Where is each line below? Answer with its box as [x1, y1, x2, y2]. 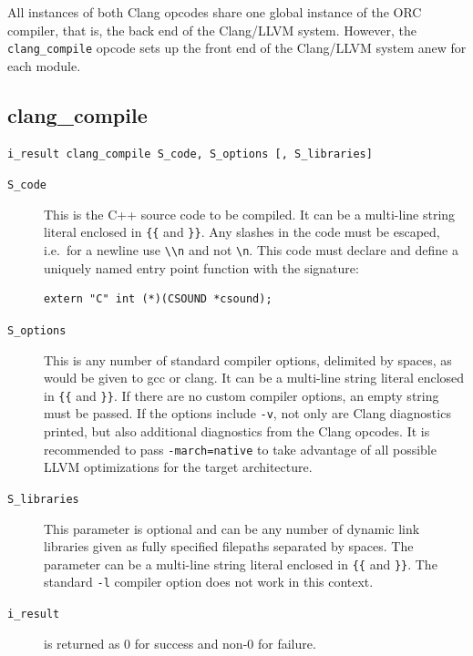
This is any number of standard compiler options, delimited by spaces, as [44, 350, 452, 369]
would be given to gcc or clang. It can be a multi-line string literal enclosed [44, 368, 465, 387]
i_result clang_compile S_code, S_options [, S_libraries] [7, 147, 373, 160]
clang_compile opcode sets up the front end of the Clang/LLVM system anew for [7, 38, 467, 57]
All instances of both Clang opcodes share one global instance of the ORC [7, 3, 422, 21]
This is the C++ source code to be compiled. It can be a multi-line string [44, 204, 456, 223]
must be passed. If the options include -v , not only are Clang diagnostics [44, 404, 451, 423]
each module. [7, 56, 81, 75]
